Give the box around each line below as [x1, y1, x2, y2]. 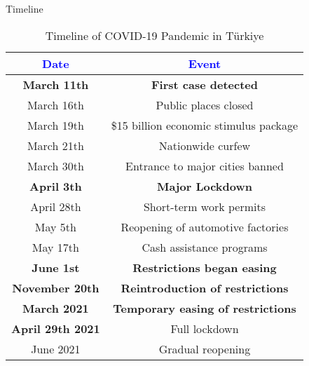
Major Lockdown [156, 177, 252, 194]
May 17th [32, 238, 79, 255]
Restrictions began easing [132, 259, 277, 276]
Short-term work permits [143, 198, 266, 215]
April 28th [30, 198, 81, 215]
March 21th [27, 137, 84, 154]
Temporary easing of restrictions [113, 299, 296, 316]
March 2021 [22, 299, 89, 316]
